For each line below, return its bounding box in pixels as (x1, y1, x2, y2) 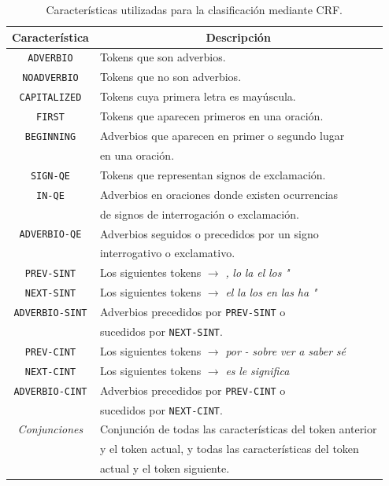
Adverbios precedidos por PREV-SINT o (99, 304, 286, 320)
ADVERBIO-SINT (13, 307, 87, 319)
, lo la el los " (225, 264, 290, 281)
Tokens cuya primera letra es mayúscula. (99, 88, 296, 105)
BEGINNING (24, 131, 76, 143)
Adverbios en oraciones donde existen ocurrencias (99, 186, 339, 202)
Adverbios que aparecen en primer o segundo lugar (99, 127, 345, 144)
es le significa (225, 362, 290, 378)
